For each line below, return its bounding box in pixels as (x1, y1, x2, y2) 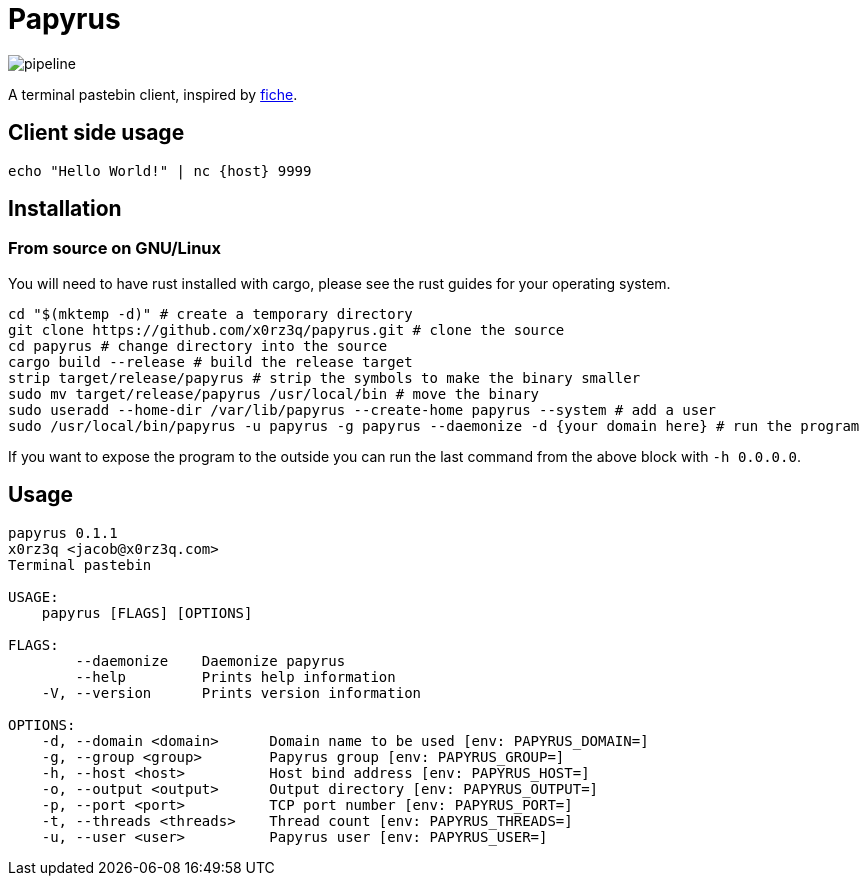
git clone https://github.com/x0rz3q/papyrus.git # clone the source (8, 321, 565, 338)
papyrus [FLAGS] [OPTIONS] (41, 604, 253, 621)
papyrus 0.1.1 (8, 524, 118, 541)
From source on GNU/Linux (8, 238, 222, 259)
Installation (8, 196, 122, 222)
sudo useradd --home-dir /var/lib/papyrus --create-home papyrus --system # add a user (8, 401, 717, 418)
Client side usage (8, 120, 185, 146)
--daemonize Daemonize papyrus (75, 652, 346, 669)
